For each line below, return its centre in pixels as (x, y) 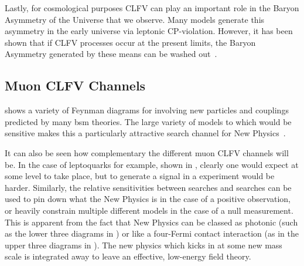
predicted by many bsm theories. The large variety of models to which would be (148, 121)
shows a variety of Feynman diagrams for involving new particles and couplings (147, 110)
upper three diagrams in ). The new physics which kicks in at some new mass (144, 245)
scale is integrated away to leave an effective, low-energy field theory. (128, 256)
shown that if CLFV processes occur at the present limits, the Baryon (130, 42)
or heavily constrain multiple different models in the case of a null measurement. (149, 210)
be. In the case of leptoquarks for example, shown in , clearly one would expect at (152, 164)
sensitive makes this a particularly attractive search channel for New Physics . (145, 133)
